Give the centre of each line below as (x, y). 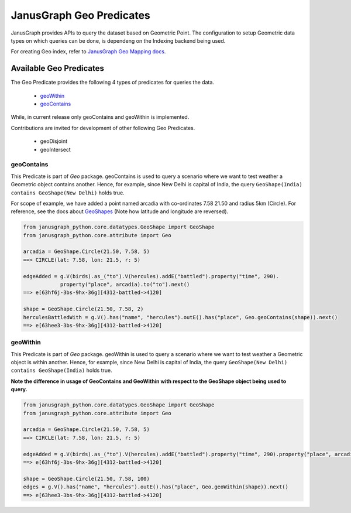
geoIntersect (56, 149)
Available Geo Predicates (58, 68)
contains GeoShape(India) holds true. (61, 370)
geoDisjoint (54, 141)
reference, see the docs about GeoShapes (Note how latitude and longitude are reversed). (120, 211)
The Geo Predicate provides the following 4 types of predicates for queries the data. (113, 83)
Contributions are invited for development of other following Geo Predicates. (103, 128)
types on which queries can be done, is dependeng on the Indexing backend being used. (118, 40)
